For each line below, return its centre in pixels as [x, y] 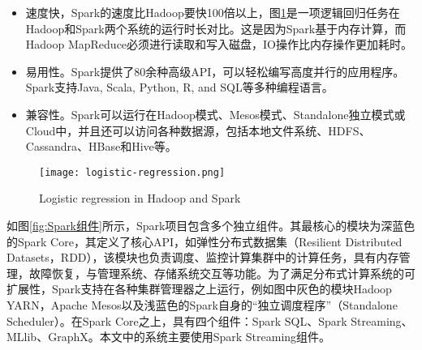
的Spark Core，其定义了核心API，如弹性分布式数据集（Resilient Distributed [205, 241]
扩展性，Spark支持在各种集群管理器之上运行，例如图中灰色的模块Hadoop [199, 289]
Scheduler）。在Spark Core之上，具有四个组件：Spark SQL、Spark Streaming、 [210, 320]
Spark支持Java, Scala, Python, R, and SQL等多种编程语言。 [179, 87]
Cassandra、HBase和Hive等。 [101, 146]
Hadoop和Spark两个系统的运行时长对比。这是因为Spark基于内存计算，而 [216, 28]
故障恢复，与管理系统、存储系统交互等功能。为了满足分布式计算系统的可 [222, 273]
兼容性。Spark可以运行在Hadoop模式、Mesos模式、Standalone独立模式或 [215, 114]
